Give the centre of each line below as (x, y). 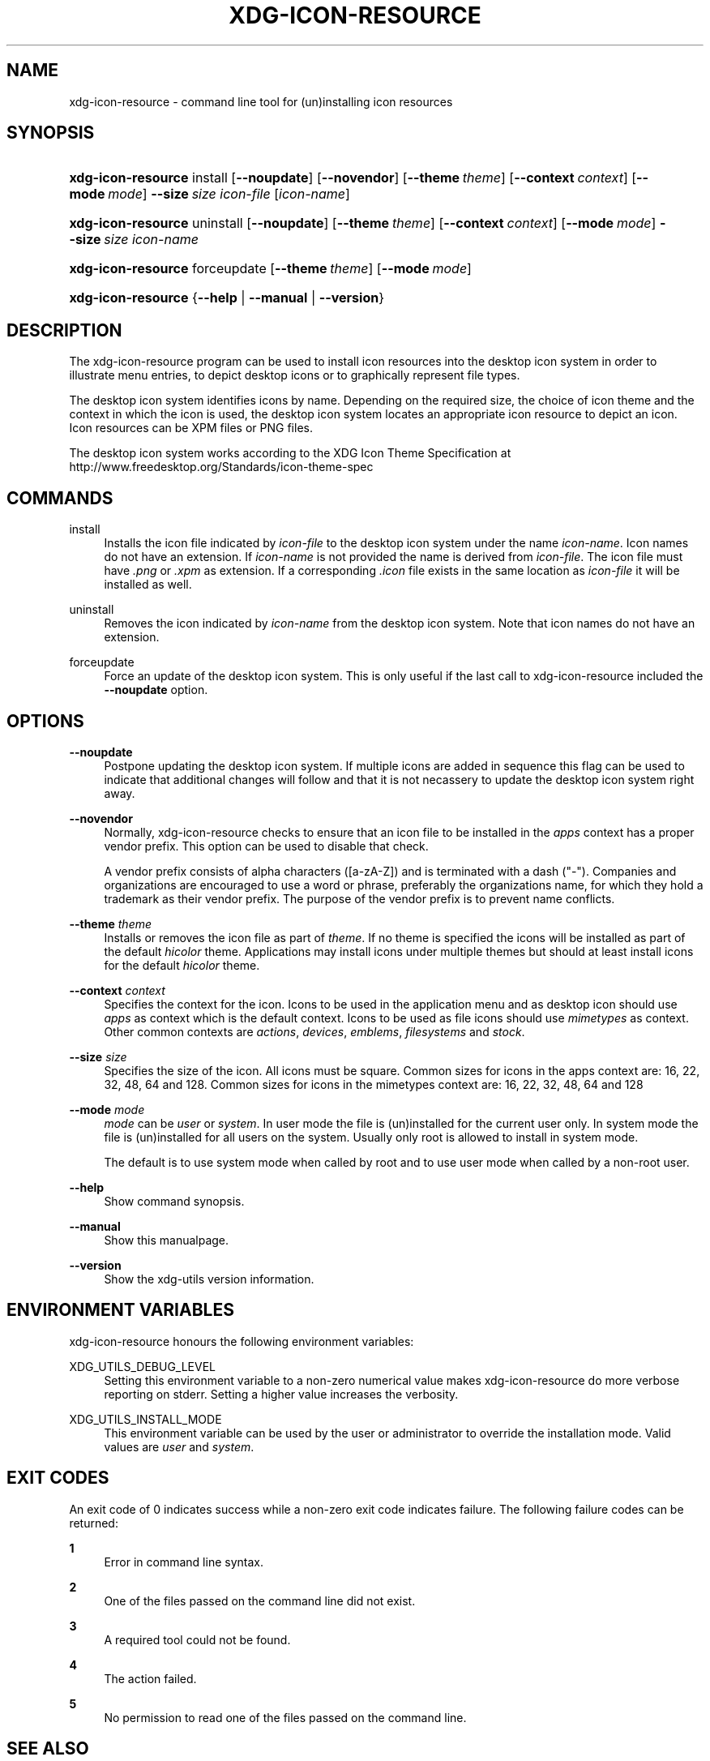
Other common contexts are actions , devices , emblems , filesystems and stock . (314, 1031)
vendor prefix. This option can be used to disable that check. (266, 846)
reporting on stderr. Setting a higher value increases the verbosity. (281, 1394)
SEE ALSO (48, 1749)
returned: (94, 1523)
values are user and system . (179, 1446)
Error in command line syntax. (184, 1562)
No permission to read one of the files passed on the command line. (285, 1717)
